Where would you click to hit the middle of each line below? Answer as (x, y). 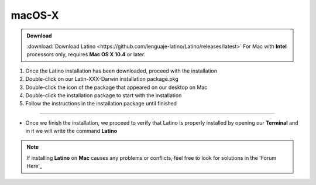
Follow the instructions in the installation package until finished (101, 104)
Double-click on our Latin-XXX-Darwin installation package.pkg (102, 79)
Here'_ (35, 166)
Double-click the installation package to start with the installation (104, 95)
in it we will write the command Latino (71, 131)
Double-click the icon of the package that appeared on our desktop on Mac (116, 87)
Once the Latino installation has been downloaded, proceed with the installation (121, 71)
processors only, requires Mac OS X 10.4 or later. (86, 54)
